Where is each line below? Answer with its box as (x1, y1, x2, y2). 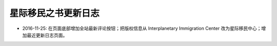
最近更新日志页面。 (26, 32, 68, 38)
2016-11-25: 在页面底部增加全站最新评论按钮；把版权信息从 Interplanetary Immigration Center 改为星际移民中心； (22, 25, 262, 31)
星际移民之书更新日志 (9, 8, 100, 19)
